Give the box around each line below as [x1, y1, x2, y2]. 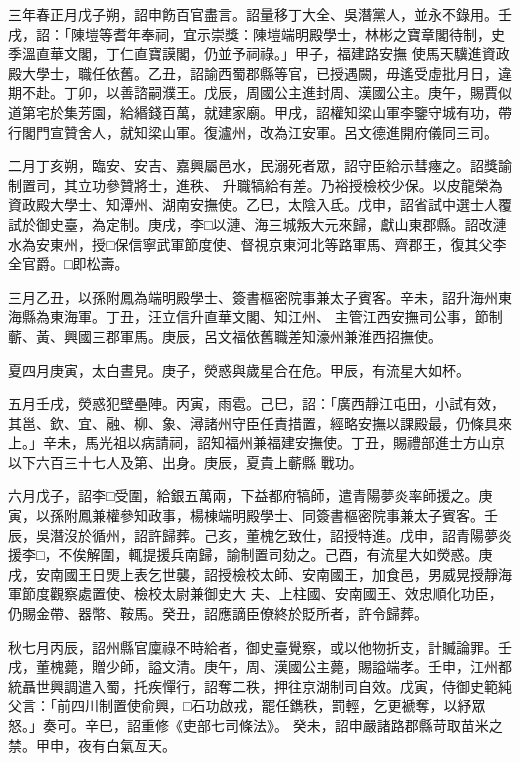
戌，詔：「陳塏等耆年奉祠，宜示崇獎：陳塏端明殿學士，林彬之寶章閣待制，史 [8, 23, 505, 44]
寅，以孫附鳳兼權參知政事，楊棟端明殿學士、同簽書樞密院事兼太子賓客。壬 [8, 505, 498, 526]
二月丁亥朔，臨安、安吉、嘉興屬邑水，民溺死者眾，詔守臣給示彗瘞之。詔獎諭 [8, 155, 512, 176]
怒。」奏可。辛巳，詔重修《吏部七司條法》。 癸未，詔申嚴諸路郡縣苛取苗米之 [8, 715, 503, 735]
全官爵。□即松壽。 [8, 253, 129, 274]
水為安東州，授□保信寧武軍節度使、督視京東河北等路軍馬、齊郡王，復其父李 [8, 233, 507, 254]
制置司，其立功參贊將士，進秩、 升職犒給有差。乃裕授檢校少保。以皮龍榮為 [8, 174, 503, 195]
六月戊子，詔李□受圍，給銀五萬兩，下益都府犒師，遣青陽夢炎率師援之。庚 [8, 485, 493, 506]
